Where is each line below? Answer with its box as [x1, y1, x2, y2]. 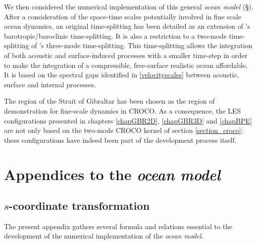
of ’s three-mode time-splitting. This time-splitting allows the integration [31, 40, 253, 51]
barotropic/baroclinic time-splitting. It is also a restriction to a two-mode [4, 30, 227, 41]
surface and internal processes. [4, 79, 96, 89]
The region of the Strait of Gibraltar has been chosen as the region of [4, 96, 215, 106]
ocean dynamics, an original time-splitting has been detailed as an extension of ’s [4, 21, 251, 31]
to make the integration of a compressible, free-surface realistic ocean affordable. [4, 60, 248, 70]
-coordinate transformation [8, 198, 150, 213]
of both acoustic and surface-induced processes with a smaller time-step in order [4, 50, 248, 60]
